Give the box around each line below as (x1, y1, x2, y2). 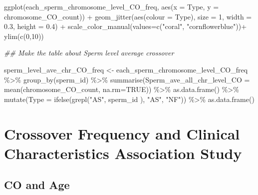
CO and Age (4, 177, 70, 192)
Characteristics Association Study (4, 142, 242, 163)
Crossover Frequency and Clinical (4, 123, 240, 143)
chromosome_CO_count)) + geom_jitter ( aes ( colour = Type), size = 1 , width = (4, 11, 252, 21)
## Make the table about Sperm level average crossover (4, 47, 174, 58)
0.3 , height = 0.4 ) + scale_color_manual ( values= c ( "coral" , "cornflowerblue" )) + (4, 21, 247, 31)
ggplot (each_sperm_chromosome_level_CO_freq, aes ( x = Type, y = (4, 1, 219, 11)
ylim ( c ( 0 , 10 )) (4, 30, 44, 41)
